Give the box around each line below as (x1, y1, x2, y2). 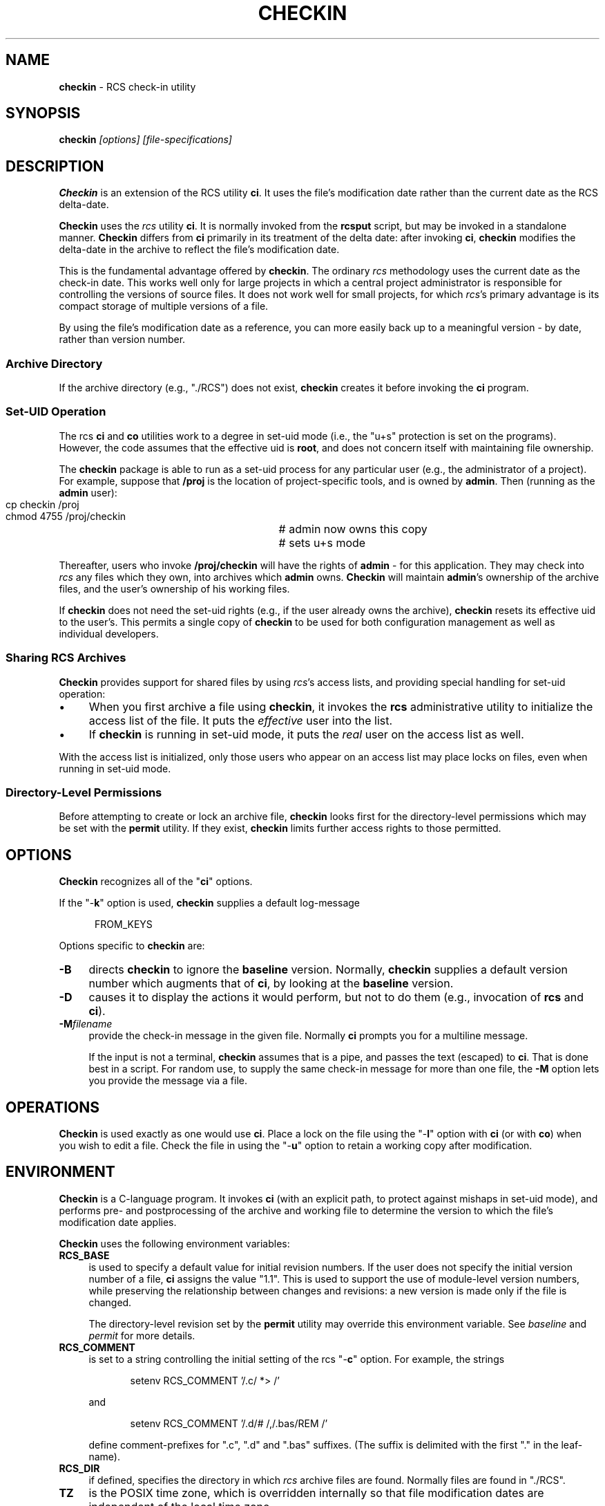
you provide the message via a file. (88, 1075, 247, 1087)
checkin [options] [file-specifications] (59, 133, 232, 146)
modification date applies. (59, 1216, 177, 1228)
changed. (88, 1296, 132, 1308)
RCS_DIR (59, 1462, 100, 1474)
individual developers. (59, 627, 159, 640)
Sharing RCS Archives (6, 651, 126, 665)
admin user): (59, 486, 117, 499)
